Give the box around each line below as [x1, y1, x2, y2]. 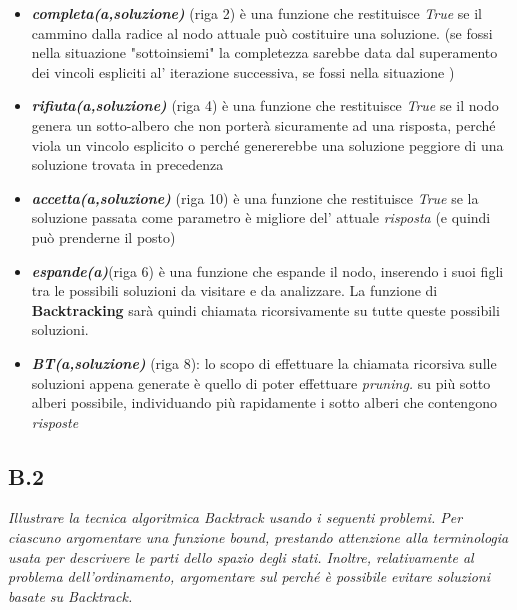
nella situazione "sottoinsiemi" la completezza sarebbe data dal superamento [31, 42, 498, 63]
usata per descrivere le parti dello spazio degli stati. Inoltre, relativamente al [8, 546, 474, 567]
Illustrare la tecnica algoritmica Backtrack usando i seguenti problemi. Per [8, 507, 463, 528]
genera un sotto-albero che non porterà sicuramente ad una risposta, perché [31, 114, 496, 135]
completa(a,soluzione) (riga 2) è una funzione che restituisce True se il [31, 3, 483, 23]
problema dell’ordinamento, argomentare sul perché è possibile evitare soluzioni [8, 566, 491, 587]
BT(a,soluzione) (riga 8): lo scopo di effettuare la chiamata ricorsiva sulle [31, 352, 497, 373]
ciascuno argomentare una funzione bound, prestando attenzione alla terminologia [8, 527, 509, 548]
